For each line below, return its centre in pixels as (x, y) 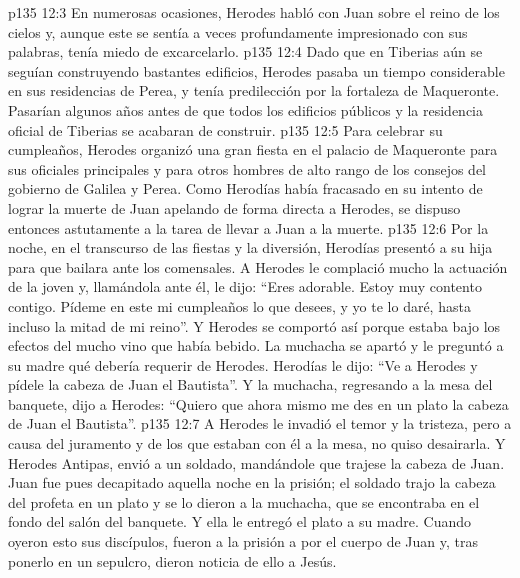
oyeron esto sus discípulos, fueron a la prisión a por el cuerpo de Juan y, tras (243, 541)
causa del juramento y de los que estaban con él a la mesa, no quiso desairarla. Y (257, 443)
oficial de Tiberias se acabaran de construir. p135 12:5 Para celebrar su (225, 129)
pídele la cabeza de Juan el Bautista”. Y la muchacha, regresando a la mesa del (250, 384)
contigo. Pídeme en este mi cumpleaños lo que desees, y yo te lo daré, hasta (239, 305)
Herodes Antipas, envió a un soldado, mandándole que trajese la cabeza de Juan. (256, 462)
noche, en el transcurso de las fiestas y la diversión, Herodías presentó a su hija (250, 247)
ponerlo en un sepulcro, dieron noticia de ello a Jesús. (172, 560)
